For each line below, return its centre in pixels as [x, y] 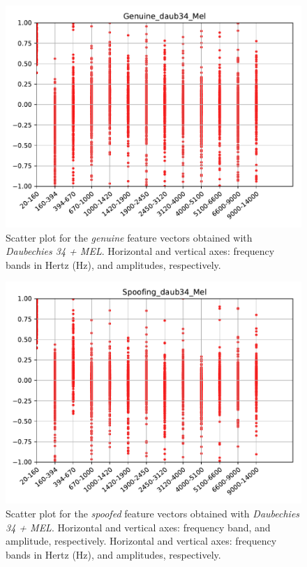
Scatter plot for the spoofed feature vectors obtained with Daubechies [153, 513]
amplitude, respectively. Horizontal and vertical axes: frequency [141, 541]
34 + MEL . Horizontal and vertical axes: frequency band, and [138, 527]
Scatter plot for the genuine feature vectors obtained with [129, 237]
